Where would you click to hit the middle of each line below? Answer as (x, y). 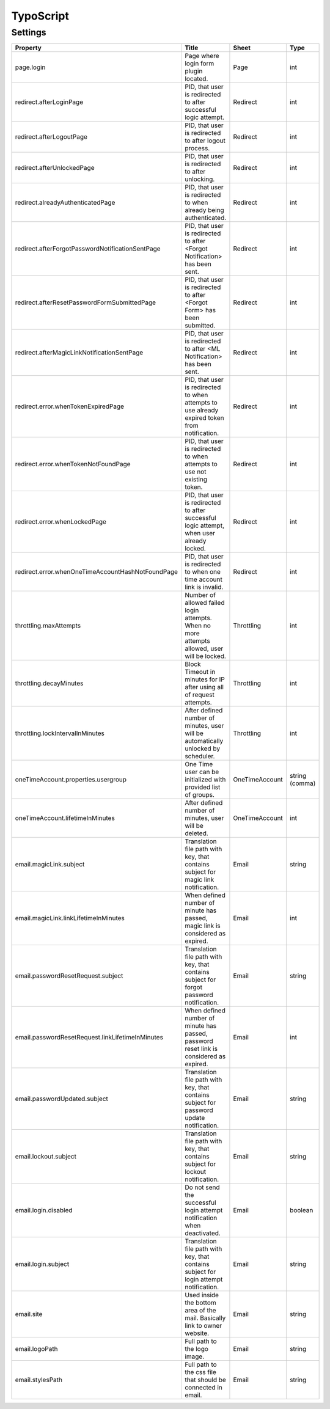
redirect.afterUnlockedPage (55, 168)
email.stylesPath (39, 1380)
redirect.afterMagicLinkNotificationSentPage (79, 353)
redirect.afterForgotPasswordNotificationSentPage (88, 249)
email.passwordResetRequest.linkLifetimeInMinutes (89, 1038)
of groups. (200, 795)
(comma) (302, 783)
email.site (29, 1314)
